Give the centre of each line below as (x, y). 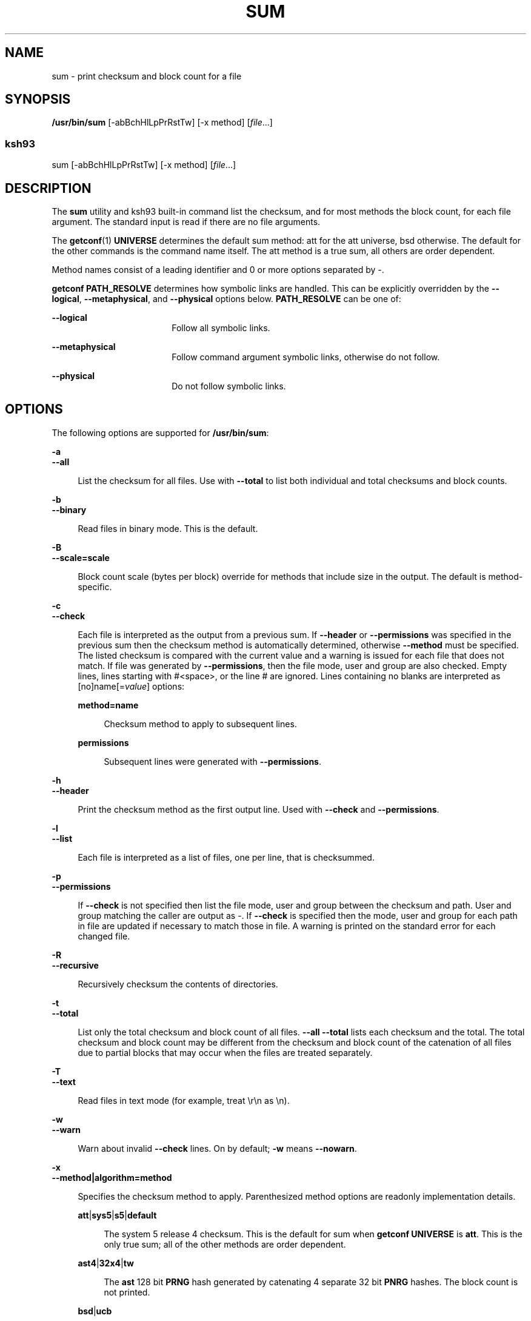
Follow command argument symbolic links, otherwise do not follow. (306, 357)
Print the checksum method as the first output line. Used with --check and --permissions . (259, 809)
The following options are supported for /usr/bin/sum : (160, 432)
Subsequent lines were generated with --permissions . (213, 761)
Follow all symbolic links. (221, 328)
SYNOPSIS (38, 99)
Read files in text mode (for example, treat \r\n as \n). (184, 1100)
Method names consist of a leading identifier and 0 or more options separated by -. (218, 270)
